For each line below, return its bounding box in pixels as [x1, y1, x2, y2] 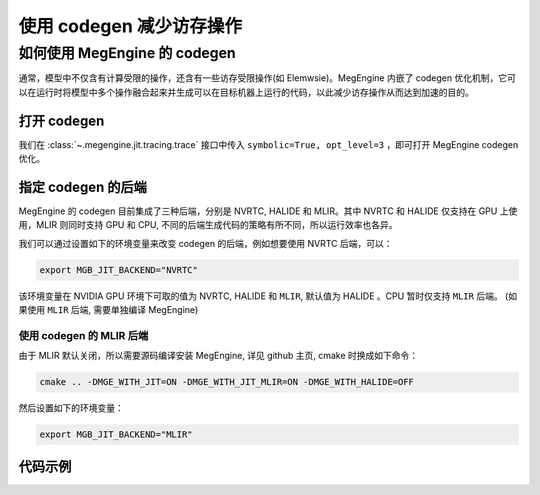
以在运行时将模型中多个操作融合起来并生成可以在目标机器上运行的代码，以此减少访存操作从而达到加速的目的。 [18, 86, 474, 98]
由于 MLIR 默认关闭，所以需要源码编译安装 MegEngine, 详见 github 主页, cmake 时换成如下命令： [18, 350, 419, 362]
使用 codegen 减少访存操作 [18, 15, 243, 37]
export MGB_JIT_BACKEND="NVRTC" [39, 264, 199, 275]
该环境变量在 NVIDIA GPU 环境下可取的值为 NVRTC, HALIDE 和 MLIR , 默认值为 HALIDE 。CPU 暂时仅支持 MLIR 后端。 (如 [18, 290, 518, 302]
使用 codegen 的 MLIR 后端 [18, 328, 149, 342]
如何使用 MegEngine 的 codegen [18, 44, 237, 62]
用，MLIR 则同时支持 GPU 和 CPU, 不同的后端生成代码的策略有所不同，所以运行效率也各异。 [18, 219, 398, 231]
